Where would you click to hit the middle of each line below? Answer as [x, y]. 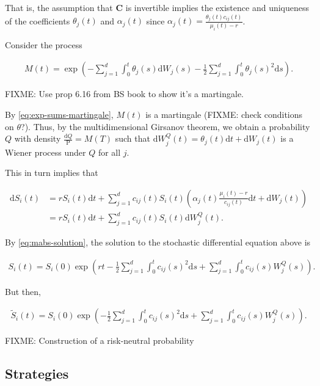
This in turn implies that [52, 173]
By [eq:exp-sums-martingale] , [59, 114]
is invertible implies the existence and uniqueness [217, 7]
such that [133, 138]
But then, [23, 291]
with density [38, 138]
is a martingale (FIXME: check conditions [224, 114]
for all [109, 152]
